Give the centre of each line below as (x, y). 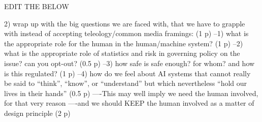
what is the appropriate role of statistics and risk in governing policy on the (122, 53)
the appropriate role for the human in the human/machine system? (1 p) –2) (124, 43)
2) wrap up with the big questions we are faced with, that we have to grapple (125, 23)
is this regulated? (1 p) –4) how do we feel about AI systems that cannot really (127, 73)
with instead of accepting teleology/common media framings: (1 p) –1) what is (126, 33)
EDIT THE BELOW (37, 6)
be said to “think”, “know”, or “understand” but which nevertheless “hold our (126, 83)
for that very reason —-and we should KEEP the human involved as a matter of (129, 103)
